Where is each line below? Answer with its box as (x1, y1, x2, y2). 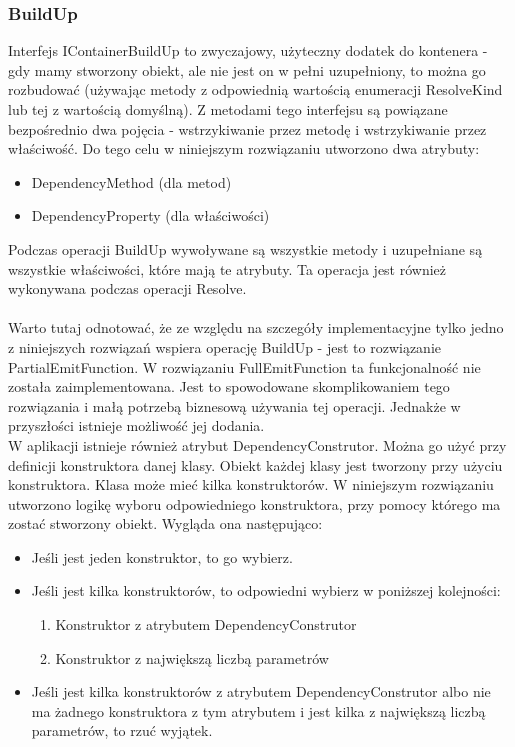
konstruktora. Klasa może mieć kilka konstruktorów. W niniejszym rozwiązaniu (8, 474, 494, 495)
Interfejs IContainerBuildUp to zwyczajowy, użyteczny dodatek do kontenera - (8, 40, 488, 61)
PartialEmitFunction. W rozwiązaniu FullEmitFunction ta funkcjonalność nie (8, 356, 481, 377)
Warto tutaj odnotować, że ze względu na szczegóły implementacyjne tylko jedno (8, 317, 504, 338)
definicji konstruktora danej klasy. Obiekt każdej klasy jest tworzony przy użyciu (8, 454, 503, 475)
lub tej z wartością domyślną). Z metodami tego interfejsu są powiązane (8, 99, 448, 119)
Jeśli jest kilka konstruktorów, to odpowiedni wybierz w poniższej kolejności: (31, 580, 501, 601)
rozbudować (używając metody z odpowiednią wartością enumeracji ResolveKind (8, 79, 503, 100)
